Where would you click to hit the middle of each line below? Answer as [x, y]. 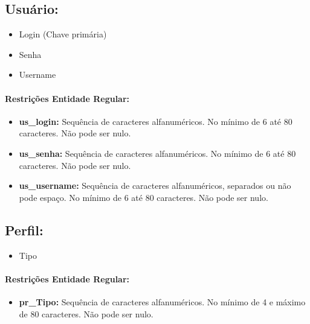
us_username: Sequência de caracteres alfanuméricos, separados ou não [155, 186]
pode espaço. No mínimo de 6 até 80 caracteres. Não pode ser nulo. [144, 197]
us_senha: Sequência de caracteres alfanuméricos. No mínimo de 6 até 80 [157, 153]
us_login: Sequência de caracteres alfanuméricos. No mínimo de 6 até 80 [156, 121]
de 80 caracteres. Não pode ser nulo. [86, 313]
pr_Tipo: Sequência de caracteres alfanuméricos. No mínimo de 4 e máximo [162, 301]
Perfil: [24, 230]
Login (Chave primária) [63, 34]
